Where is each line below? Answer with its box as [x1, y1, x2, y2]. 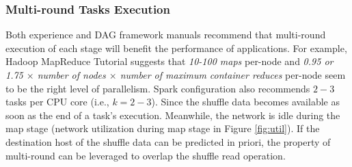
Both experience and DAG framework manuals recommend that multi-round [5, 27, 326, 42]
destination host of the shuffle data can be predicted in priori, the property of [5, 134, 331, 149]
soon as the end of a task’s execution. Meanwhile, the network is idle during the [5, 107, 340, 122]
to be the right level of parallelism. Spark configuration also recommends [5, 81, 310, 95]
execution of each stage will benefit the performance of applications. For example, [5, 40, 347, 55]
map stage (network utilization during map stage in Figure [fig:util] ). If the [5, 121, 320, 136]
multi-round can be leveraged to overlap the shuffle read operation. [5, 148, 286, 162]
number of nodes [37, 68, 106, 81]
